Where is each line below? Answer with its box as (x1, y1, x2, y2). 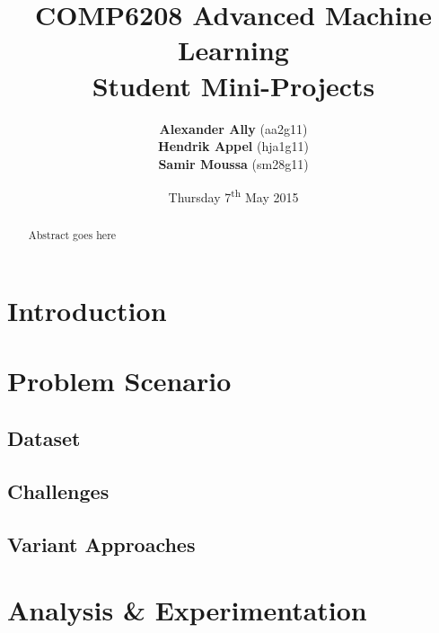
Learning (178, 31, 289, 68)
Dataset (7, 423, 81, 451)
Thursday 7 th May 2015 (168, 185, 299, 206)
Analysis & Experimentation (7, 592, 367, 629)
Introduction (7, 291, 167, 328)
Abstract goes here (28, 227, 117, 243)
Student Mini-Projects (92, 67, 375, 103)
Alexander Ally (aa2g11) (159, 119, 308, 138)
